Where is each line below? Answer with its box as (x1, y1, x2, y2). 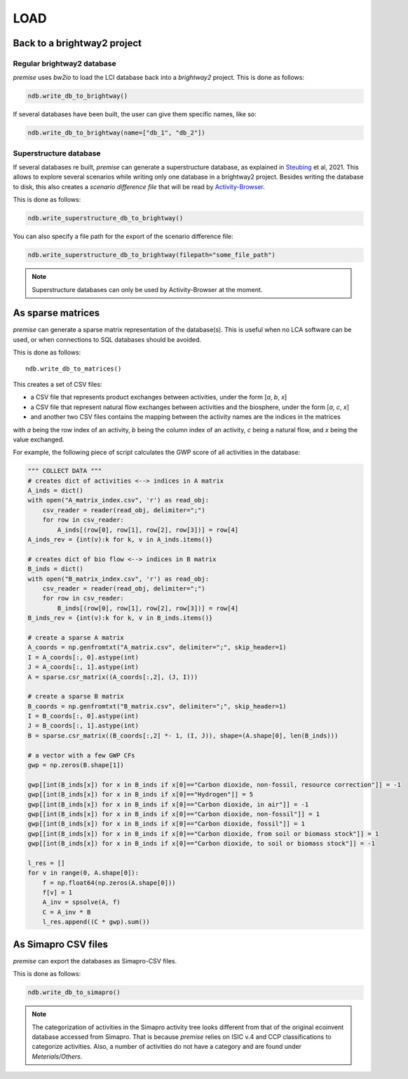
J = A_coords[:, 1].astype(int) (27, 663, 140, 671)
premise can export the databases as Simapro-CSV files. (13, 956, 177, 965)
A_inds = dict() (27, 487, 84, 495)
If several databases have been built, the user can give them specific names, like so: (13, 110, 257, 118)
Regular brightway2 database (13, 58, 116, 68)
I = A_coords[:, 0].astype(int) (27, 653, 140, 661)
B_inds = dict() (27, 565, 84, 573)
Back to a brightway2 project (13, 37, 142, 49)
